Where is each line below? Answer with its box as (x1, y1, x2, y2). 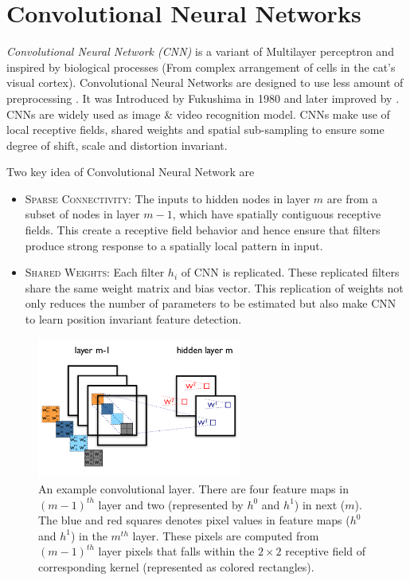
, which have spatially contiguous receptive (172, 206, 381, 222)
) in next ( (294, 496, 346, 512)
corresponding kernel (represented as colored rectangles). (38, 558, 314, 575)
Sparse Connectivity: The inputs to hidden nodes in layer (25, 190, 310, 206)
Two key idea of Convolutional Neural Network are (6, 163, 255, 180)
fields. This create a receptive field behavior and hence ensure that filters (25, 222, 381, 238)
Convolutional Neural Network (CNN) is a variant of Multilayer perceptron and (6, 43, 394, 60)
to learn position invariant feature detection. (25, 311, 242, 328)
